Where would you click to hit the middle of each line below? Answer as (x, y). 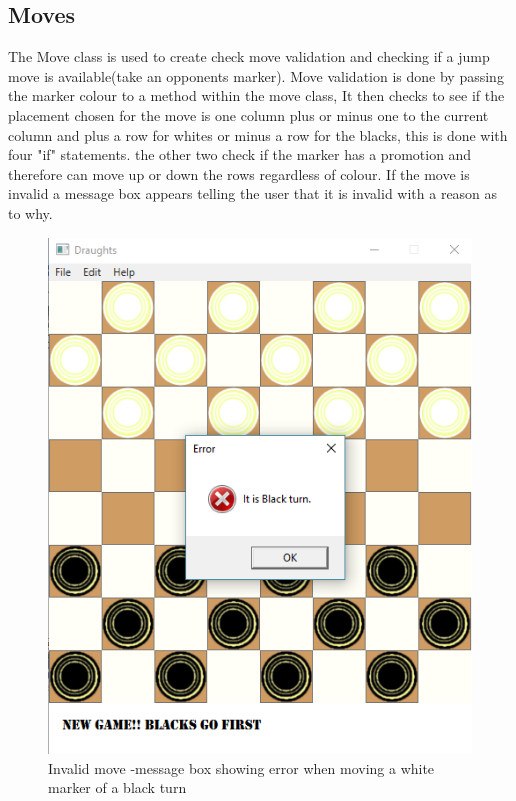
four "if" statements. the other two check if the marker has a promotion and (240, 154)
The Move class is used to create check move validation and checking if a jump (249, 56)
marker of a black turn (117, 787)
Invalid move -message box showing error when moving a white (241, 767)
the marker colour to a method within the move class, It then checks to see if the (256, 95)
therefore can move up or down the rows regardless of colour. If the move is (239, 173)
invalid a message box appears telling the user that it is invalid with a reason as (253, 193)
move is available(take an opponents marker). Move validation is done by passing (256, 75)
